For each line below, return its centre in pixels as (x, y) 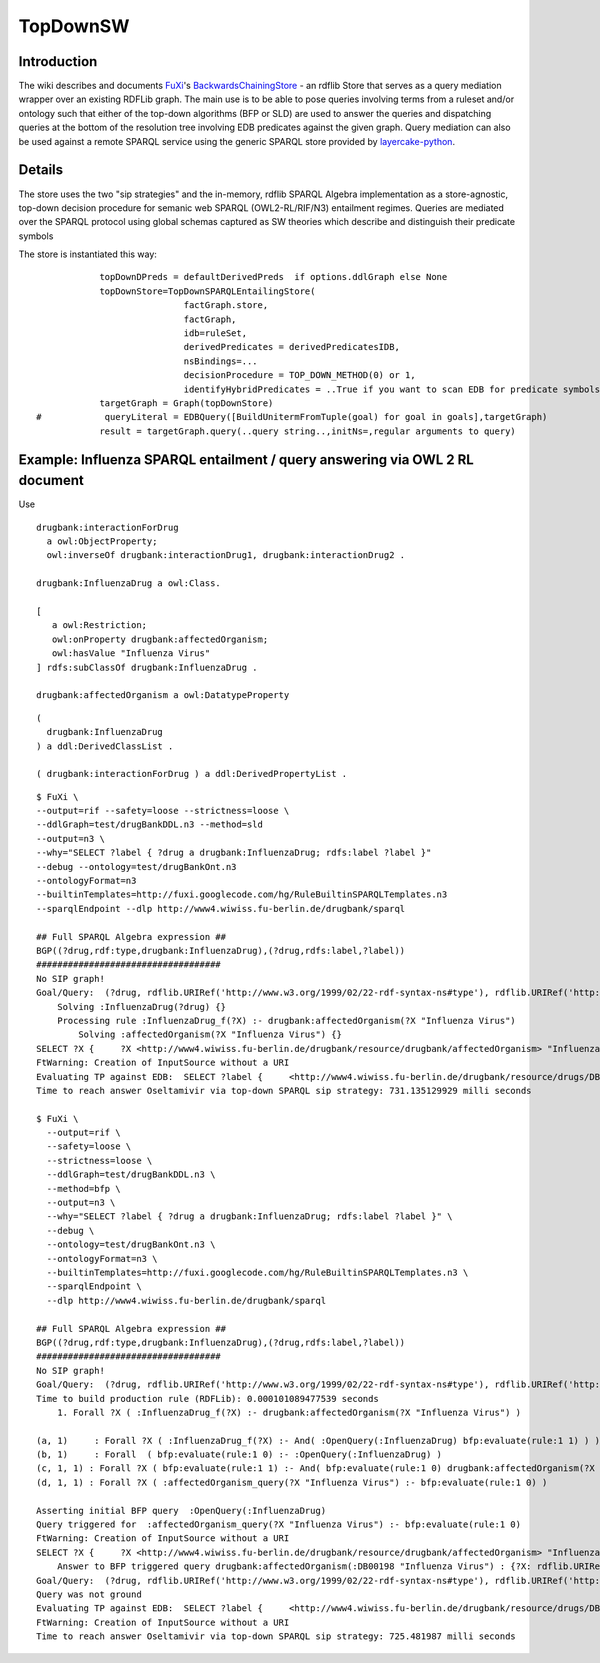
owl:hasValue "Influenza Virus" (131, 653)
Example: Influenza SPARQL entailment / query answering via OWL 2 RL (246, 459)
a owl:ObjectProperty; (102, 541)
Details (41, 170)
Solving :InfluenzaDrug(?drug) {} (141, 1006)
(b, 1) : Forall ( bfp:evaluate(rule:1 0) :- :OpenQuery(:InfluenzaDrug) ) (239, 1454)
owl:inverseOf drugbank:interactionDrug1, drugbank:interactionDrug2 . (226, 555)
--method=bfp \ (83, 1188)
